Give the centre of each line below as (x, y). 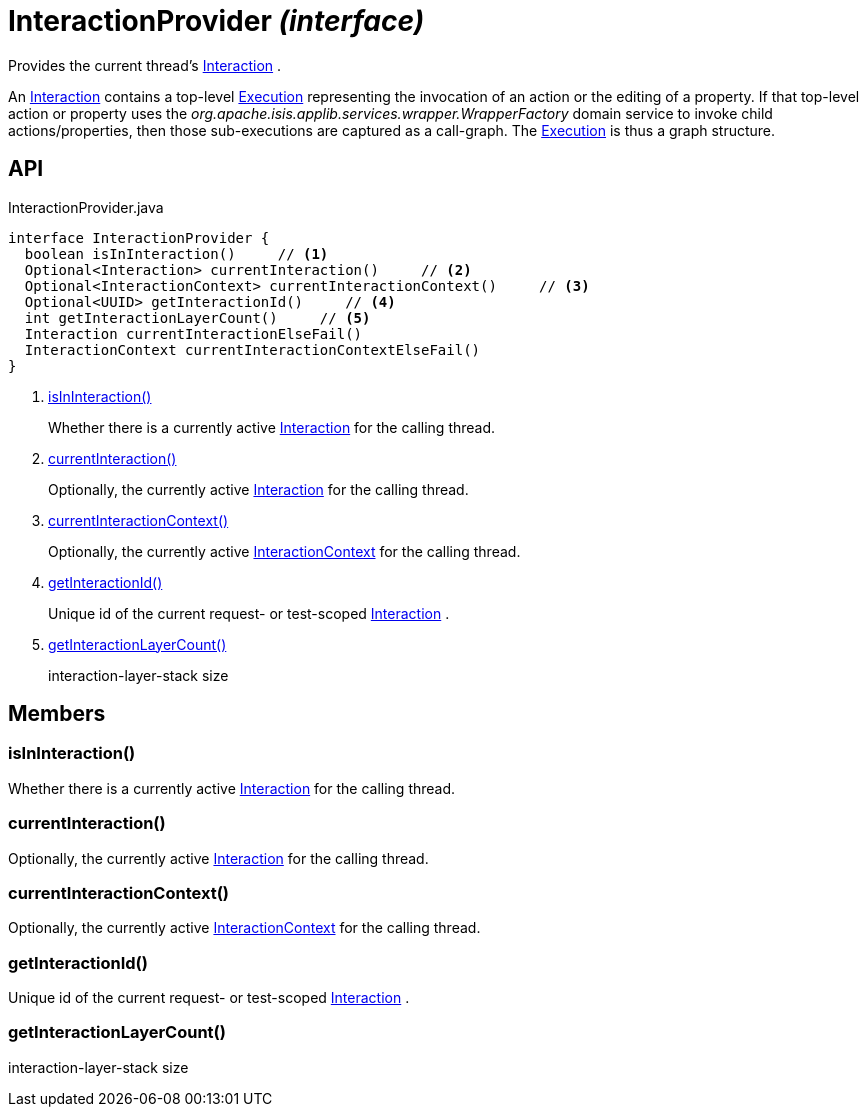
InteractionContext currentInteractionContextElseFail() (252, 349)
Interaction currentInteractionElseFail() (193, 333)
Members (57, 714)
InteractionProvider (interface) (216, 21)
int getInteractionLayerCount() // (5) (197, 317)
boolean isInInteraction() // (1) (176, 253)
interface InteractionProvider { (139, 237)
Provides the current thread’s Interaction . (145, 65)
